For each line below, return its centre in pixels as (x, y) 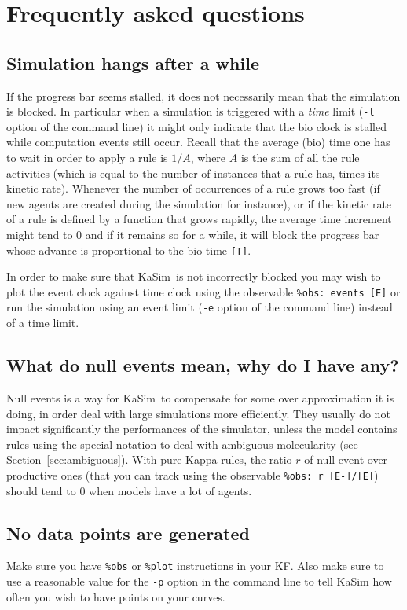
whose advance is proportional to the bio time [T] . (129, 250)
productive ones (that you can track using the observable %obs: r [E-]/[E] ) (192, 474)
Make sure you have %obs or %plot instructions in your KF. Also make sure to (195, 566)
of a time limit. (43, 323)
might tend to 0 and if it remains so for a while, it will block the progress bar (193, 234)
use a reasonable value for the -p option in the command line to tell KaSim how (199, 581)
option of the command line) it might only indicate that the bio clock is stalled (196, 126)
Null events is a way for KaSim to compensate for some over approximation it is (200, 397)
